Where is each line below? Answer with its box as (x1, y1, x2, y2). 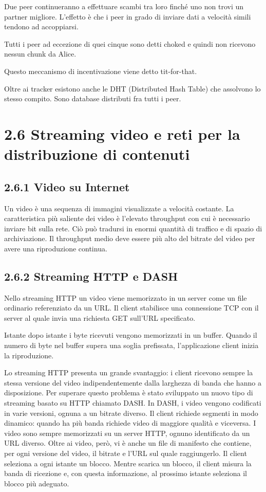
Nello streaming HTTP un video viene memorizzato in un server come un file (4, 292, 247, 303)
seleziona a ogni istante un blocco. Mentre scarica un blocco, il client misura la (4, 458, 252, 468)
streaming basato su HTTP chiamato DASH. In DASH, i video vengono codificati (4, 397, 261, 408)
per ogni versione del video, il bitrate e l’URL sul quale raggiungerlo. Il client (4, 448, 247, 458)
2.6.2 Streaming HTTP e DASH (4, 268, 178, 284)
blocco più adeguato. (4, 478, 69, 488)
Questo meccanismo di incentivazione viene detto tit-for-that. (4, 65, 197, 76)
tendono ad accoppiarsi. (4, 21, 79, 32)
